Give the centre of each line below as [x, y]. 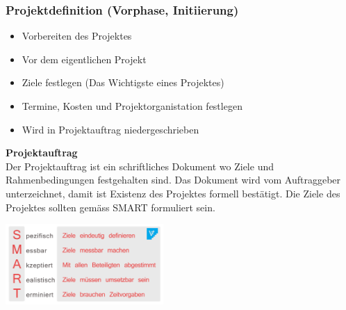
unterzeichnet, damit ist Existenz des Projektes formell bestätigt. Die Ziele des [173, 193]
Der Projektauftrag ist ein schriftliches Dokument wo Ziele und [140, 166]
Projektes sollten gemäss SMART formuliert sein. [110, 207]
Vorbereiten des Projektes [77, 36]
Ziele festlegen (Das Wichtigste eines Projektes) [123, 82]
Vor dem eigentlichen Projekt [84, 59]
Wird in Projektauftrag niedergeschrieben [110, 129]
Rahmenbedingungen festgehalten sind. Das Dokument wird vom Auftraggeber [173, 180]
